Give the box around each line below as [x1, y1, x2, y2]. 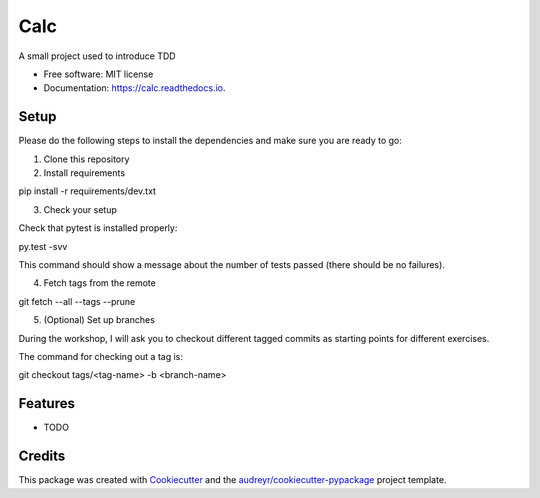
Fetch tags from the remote [43, 277, 157, 289]
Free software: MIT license [43, 68, 154, 80]
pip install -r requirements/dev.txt [18, 185, 157, 197]
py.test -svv [18, 240, 68, 252]
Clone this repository [43, 153, 130, 165]
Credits [18, 448, 66, 465]
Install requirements [43, 167, 125, 179]
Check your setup [43, 203, 117, 215]
